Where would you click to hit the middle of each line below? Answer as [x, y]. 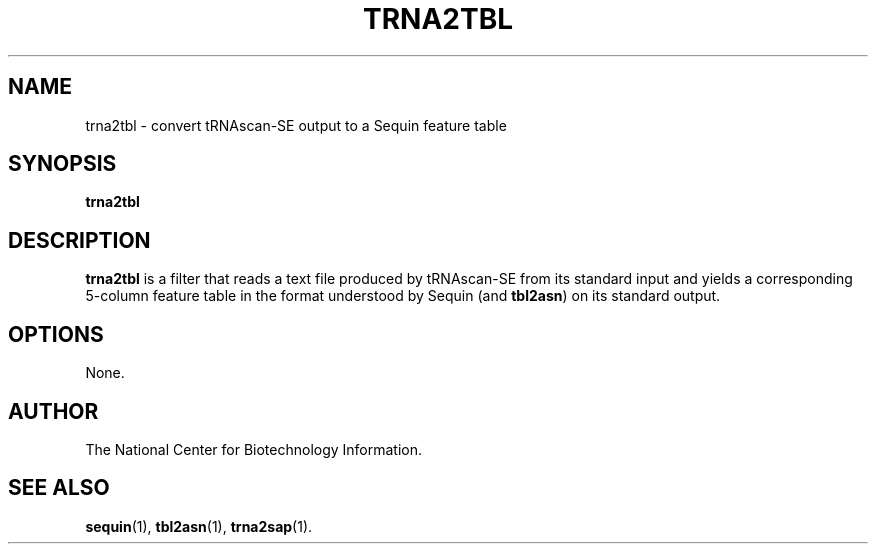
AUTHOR [53, 411]
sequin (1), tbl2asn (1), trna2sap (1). [199, 526]
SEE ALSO [59, 488]
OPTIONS [56, 334]
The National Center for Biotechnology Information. [254, 449]
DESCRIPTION [79, 240]
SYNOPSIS [62, 164]
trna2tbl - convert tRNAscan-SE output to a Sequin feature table [296, 125]
